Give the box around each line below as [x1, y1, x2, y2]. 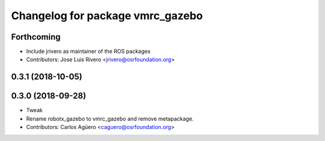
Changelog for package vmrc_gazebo [11, 9, 203, 22]
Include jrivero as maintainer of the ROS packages [26, 48, 150, 55]
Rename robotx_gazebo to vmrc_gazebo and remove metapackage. [26, 115, 194, 122]
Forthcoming [11, 32, 61, 42]
